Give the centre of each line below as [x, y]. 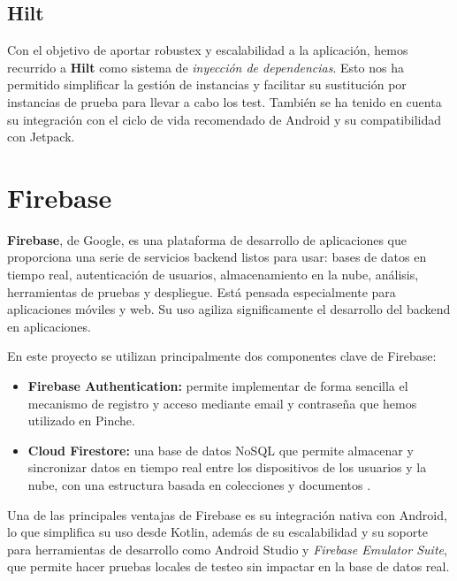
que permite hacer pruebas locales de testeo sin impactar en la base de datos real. [228, 566]
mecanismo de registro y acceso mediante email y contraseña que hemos [222, 403]
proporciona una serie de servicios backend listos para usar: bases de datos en [217, 257]
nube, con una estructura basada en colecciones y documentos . [199, 485]
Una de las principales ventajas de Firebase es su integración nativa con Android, [227, 514]
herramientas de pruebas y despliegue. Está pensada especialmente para [202, 291]
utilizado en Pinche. [81, 420]
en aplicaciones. [49, 326]
